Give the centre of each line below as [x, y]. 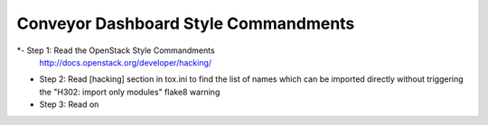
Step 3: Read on [69, 104]
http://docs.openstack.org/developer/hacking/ [126, 62]
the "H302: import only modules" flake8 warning [130, 92]
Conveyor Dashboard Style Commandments [186, 23]
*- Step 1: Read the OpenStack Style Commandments [116, 50]
